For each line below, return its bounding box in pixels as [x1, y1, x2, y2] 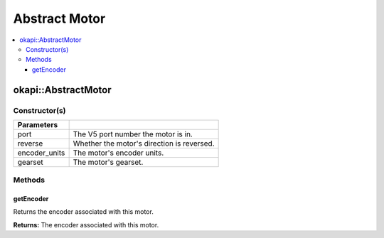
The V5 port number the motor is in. [73, 129, 193, 139]
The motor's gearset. [73, 157, 144, 167]
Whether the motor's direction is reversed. [73, 139, 215, 148]
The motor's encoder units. [73, 148, 164, 158]
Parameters [17, 119, 58, 129]
